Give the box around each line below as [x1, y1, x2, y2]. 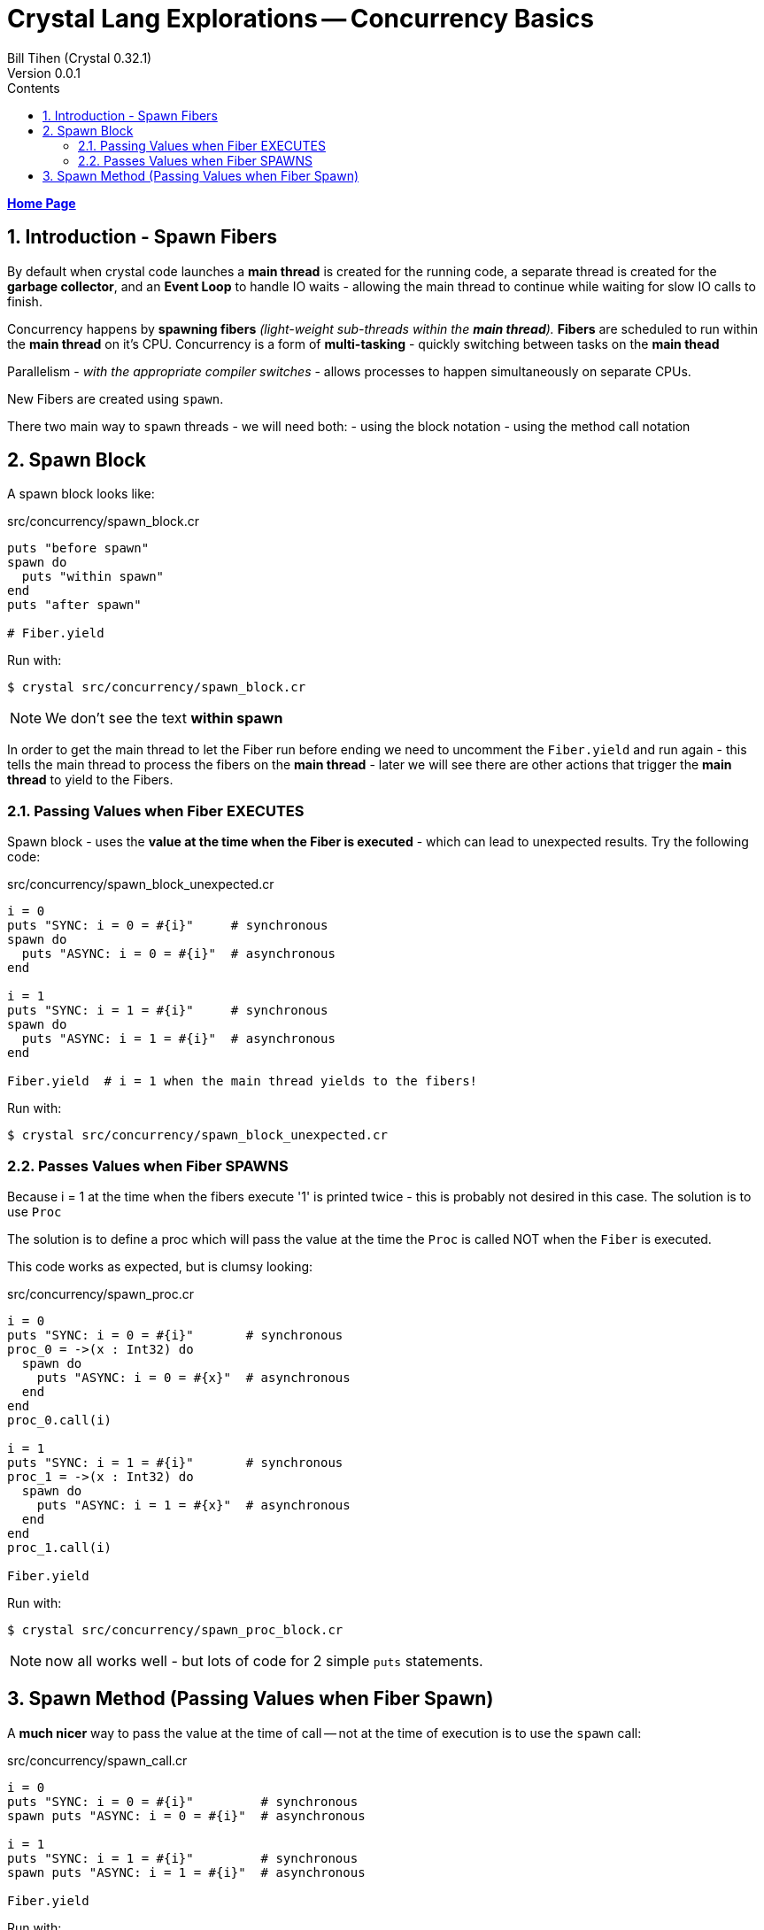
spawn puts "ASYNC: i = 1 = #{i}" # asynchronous [7, 1864, 366, 1880]
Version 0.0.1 [7, 65, 81, 81]
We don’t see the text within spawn [45, 709, 283, 728]
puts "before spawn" [7, 541, 150, 556]
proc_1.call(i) [7, 1540, 112, 1555]
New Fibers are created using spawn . [7, 390, 224, 406]
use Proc [7, 1203, 62, 1219]
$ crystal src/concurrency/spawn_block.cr [7, 680, 306, 695]
